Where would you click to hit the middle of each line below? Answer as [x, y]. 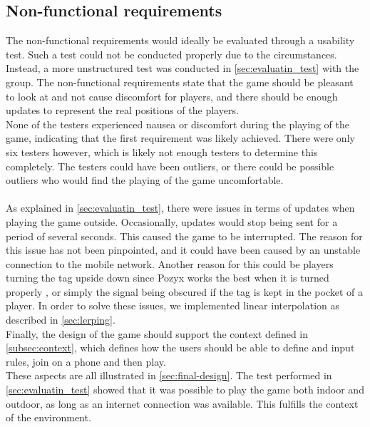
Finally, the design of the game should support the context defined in [157, 333]
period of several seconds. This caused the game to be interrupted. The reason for [184, 236]
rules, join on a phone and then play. [86, 361]
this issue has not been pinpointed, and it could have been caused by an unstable [183, 250]
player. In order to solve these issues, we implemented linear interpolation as [173, 305]
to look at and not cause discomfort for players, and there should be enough [172, 96]
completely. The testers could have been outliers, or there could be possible [170, 166]
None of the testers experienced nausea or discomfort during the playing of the [178, 124]
